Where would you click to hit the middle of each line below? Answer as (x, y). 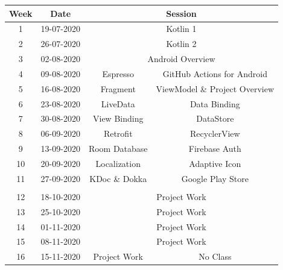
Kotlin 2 (181, 44)
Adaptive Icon (215, 163)
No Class (215, 256)
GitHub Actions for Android (215, 73)
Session (181, 13)
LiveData (118, 103)
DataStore (215, 118)
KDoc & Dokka (118, 178)
